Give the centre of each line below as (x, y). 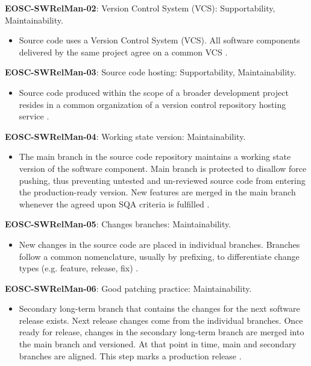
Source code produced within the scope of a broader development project (154, 92)
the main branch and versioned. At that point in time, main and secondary (158, 344)
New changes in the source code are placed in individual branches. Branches (159, 244)
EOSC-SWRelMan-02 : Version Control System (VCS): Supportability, (140, 8)
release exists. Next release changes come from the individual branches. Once (161, 320)
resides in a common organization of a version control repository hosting (152, 104)
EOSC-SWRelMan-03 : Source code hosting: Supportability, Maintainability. (151, 72)
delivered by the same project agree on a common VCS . (123, 52)
